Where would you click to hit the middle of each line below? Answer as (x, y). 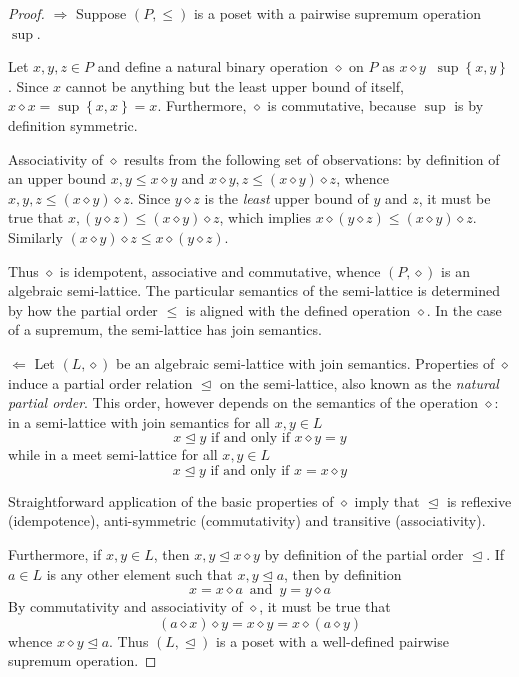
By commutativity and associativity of (125, 606)
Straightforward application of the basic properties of (171, 500)
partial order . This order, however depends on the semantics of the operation (243, 402)
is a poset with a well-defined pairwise (332, 640)
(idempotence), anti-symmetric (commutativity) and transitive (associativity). (247, 520)
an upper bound (57, 178)
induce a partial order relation (100, 382)
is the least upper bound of (286, 197)
